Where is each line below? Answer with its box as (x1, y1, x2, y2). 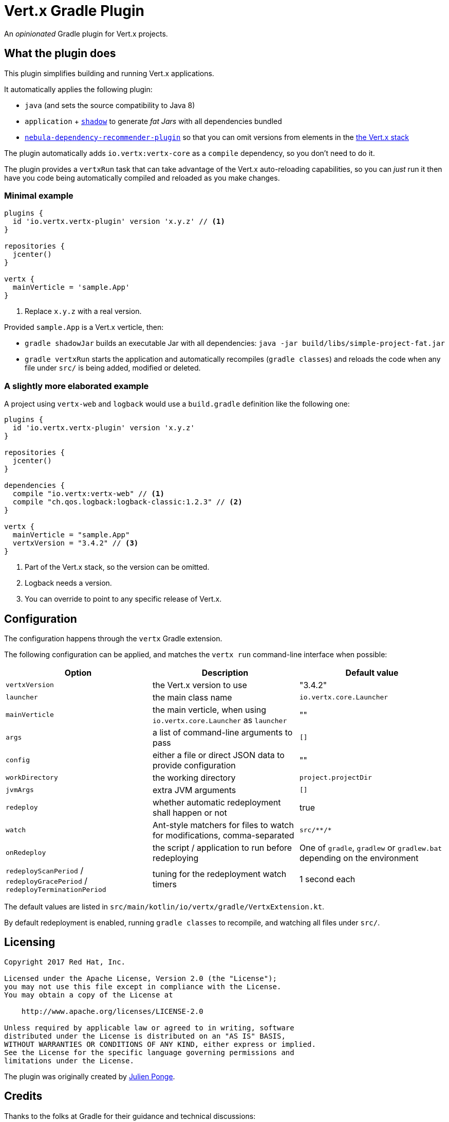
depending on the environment (299, 852, 419, 863)
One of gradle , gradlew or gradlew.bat (299, 842, 442, 853)
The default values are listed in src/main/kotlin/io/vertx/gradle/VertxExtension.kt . (4, 902, 325, 911)
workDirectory (6, 774, 58, 782)
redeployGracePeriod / (6, 875, 87, 886)
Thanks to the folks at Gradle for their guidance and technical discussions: (4, 1111, 256, 1120)
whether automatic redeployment (152, 797, 281, 808)
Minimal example (4, 190, 73, 201)
